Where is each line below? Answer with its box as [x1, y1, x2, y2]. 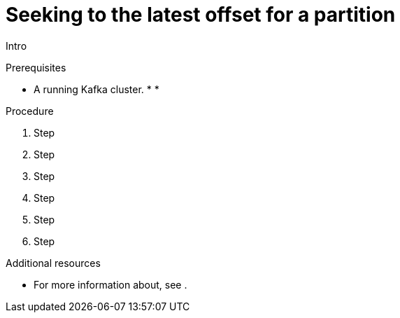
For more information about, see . [34, 278, 187, 291]
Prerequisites [6, 61, 66, 74]
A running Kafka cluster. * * [34, 83, 159, 95]
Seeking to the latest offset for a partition [6, 3, 396, 27]
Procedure [6, 104, 54, 117]
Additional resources [6, 256, 101, 269]
